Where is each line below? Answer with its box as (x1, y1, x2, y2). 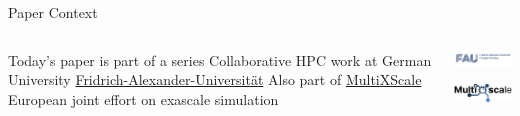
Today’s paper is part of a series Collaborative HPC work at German (8, 49, 432, 70)
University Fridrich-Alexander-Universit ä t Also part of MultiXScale (8, 69, 422, 90)
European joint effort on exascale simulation (8, 88, 279, 109)
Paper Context (8, 2, 98, 22)
